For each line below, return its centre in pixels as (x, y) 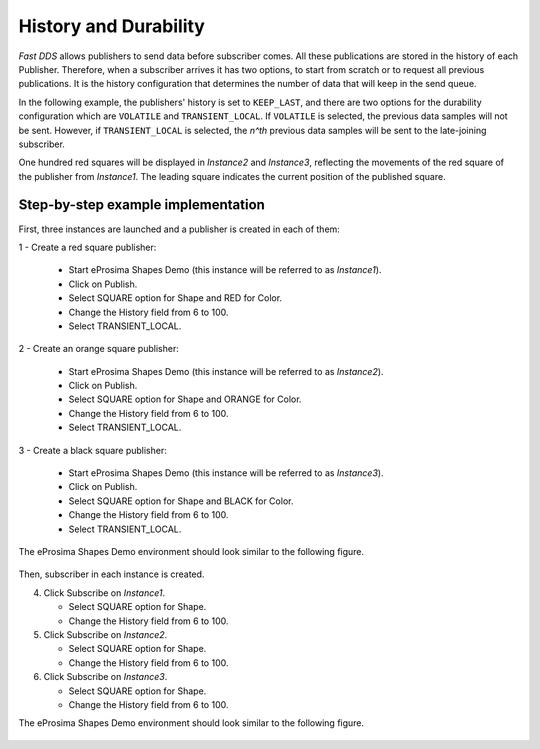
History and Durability (111, 26)
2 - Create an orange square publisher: (98, 349)
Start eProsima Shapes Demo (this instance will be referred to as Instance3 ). (226, 473)
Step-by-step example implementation (141, 205)
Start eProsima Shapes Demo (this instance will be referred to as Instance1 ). (225, 270)
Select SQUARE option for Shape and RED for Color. (175, 298)
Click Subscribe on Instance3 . (105, 677)
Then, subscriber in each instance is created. (111, 574)
